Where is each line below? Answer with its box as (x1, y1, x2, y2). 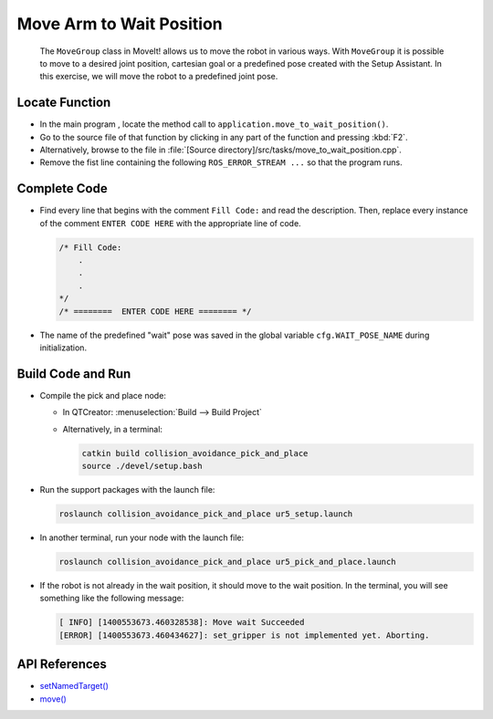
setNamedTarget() (39, 681, 109, 692)
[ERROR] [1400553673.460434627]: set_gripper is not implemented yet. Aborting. (58, 630, 430, 641)
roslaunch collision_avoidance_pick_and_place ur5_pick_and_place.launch (58, 557, 396, 568)
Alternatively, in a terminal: (62, 423, 163, 434)
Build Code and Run (16, 366, 131, 381)
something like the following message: (39, 593, 184, 604)
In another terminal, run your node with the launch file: (39, 532, 245, 543)
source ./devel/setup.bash (81, 461, 203, 472)
